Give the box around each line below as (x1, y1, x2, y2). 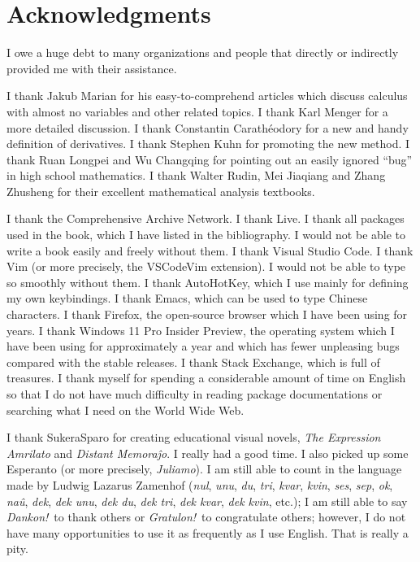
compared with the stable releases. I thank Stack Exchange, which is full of (6, 353, 380, 370)
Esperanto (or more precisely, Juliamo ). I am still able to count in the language (6, 460, 402, 477)
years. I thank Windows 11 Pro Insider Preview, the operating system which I (6, 321, 395, 338)
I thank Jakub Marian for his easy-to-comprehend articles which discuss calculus (6, 87, 408, 104)
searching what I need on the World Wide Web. (6, 401, 245, 418)
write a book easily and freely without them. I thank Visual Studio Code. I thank (6, 242, 414, 259)
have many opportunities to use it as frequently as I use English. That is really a (6, 524, 409, 541)
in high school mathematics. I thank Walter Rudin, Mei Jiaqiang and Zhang (6, 167, 386, 184)
